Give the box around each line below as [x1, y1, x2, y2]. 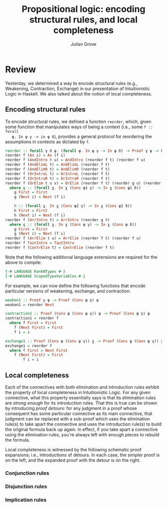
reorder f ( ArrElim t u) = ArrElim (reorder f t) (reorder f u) [5, 236, 141, 241]
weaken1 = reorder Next [5, 302, 55, 307]
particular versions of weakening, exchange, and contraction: [5, 288, 131, 294]
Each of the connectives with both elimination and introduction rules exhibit [5, 384, 160, 390]
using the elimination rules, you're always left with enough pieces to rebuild [5, 431, 160, 437]
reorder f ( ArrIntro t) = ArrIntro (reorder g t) [5, 217, 110, 222]
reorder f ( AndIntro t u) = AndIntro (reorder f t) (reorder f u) [5, 158, 146, 163]
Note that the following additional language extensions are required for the [5, 254, 158, 260]
